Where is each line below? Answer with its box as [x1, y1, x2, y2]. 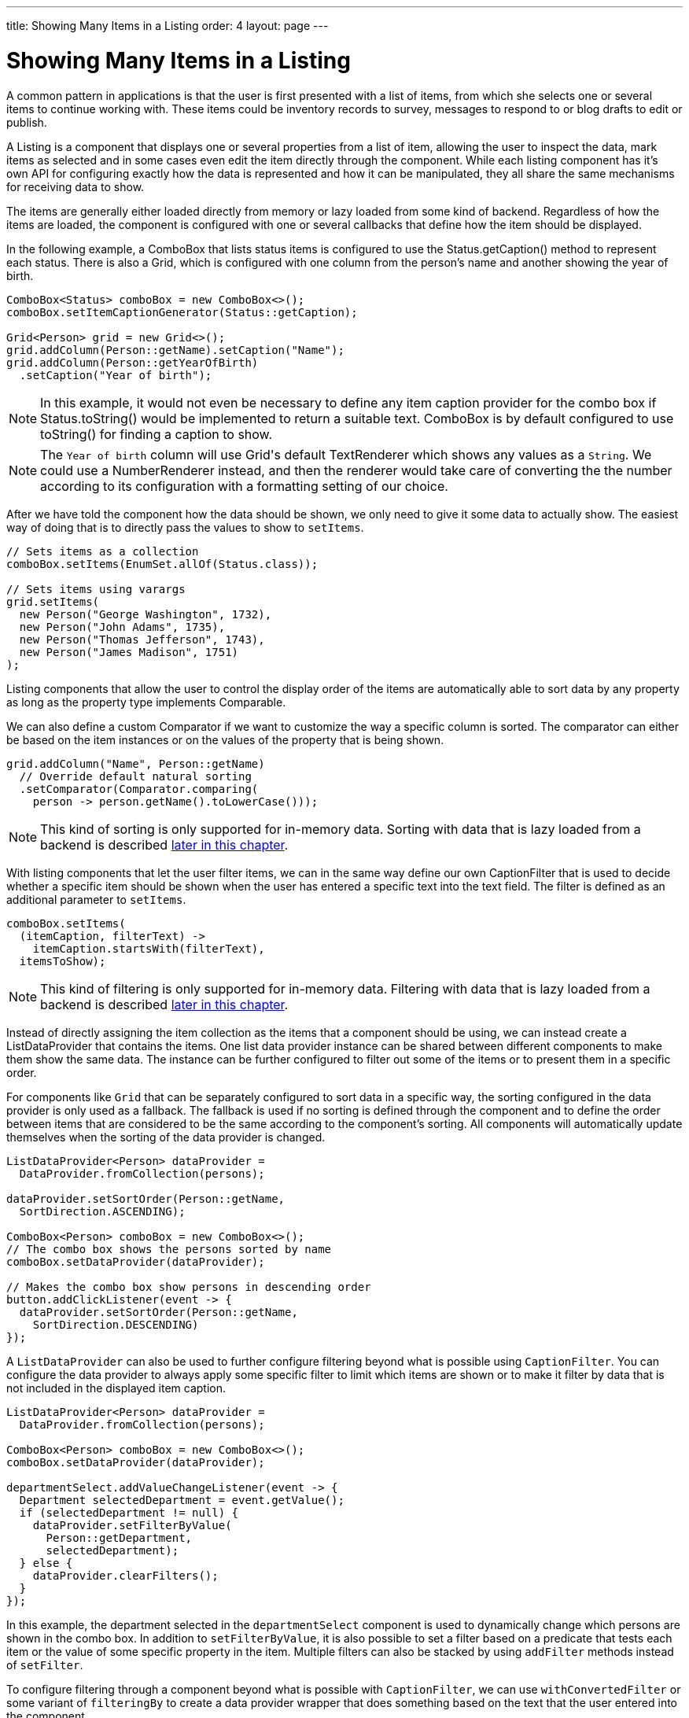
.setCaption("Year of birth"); [19, 368, 212, 382]
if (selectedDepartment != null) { [19, 1506, 239, 1519]
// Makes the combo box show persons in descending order [6, 1280, 371, 1293]
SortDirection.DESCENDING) [32, 1318, 199, 1331]
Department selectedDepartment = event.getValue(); [19, 1493, 344, 1506]
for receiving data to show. [6, 179, 145, 194]
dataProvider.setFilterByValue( [32, 1518, 232, 1532]
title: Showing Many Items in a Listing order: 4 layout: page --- [6, 19, 329, 32]
